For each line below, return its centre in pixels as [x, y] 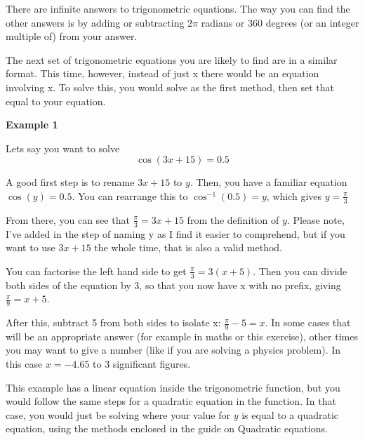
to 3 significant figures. [142, 364]
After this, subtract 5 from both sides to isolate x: [113, 322]
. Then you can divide [300, 271]
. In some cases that [308, 322]
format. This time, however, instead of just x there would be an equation [162, 73]
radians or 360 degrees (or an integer [280, 22]
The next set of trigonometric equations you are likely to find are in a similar [172, 59]
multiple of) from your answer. [72, 36]
